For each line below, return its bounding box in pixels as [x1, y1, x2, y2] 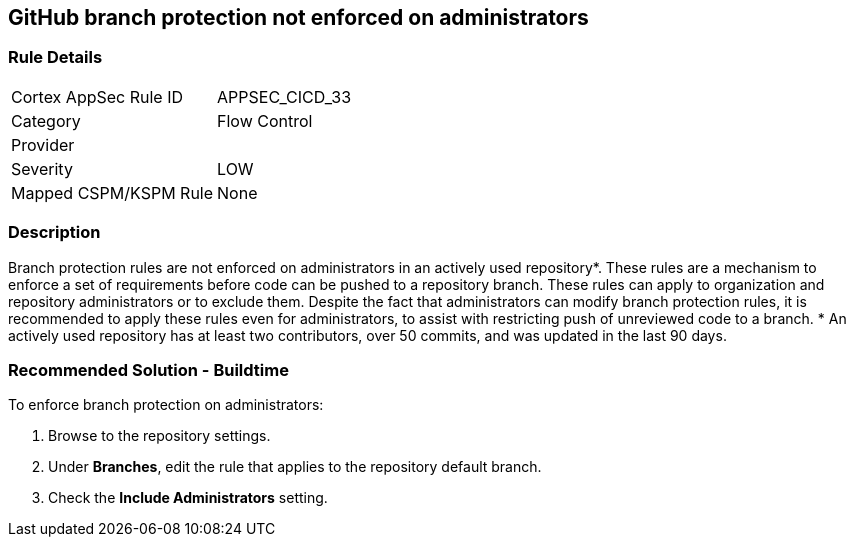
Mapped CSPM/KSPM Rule [11, 182, 214, 203]
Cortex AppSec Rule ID [11, 86, 184, 107]
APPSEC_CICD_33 [217, 86, 352, 107]
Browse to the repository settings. [48, 427, 271, 445]
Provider [11, 134, 75, 155]
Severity [11, 158, 73, 179]
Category [11, 110, 81, 131]
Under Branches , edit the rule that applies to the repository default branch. [48, 458, 542, 476]
